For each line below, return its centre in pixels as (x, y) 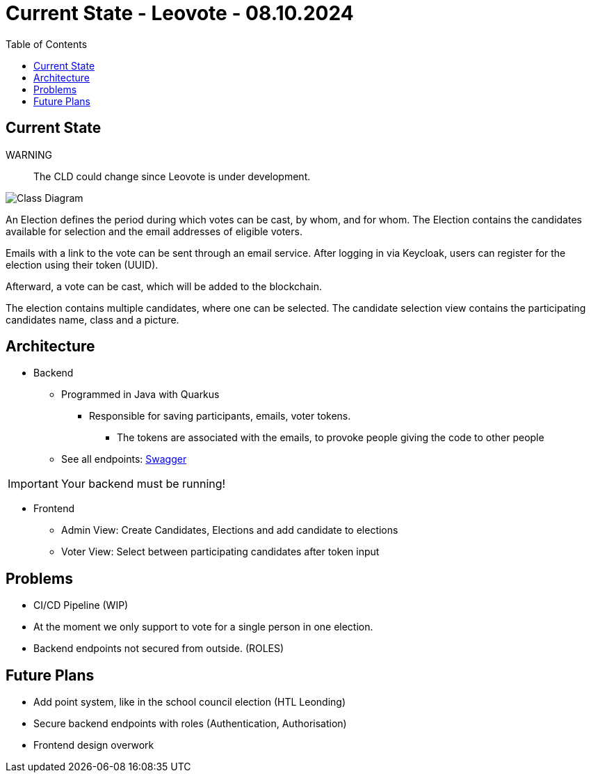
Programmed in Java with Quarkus (140, 395)
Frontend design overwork (94, 745)
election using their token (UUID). (82, 264)
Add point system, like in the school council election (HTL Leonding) (189, 702)
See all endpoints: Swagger (124, 459)
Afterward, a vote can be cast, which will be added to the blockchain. (164, 286)
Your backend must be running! (143, 484)
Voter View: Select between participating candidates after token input (220, 552)
